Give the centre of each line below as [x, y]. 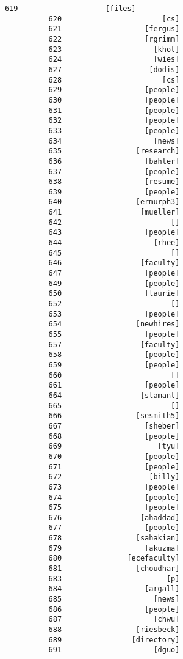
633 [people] [114, 131]
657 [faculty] [114, 344]
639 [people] [114, 192]
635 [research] [114, 151]
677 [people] [114, 528]
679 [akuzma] [114, 548]
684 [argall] [114, 589]
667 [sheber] [114, 426]
